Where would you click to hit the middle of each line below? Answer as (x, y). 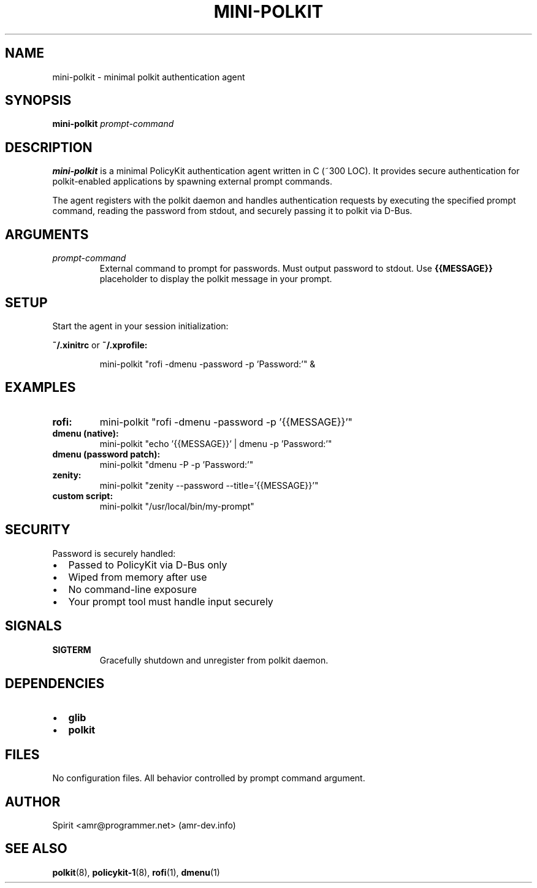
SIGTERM (72, 649)
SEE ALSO (36, 849)
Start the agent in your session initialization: (140, 326)
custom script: (83, 496)
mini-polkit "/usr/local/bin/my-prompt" (177, 506)
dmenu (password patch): (106, 454)
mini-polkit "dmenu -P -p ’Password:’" (177, 464)
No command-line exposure (133, 589)
